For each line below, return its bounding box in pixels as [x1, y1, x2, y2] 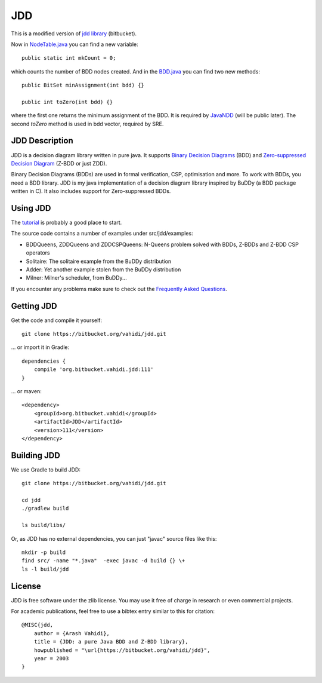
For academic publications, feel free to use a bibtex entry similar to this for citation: [11, 608, 215, 615]
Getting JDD [11, 301, 58, 311]
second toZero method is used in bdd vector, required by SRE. [11, 120, 164, 127]
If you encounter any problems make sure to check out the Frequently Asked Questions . [11, 285, 227, 292]
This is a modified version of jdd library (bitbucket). [11, 30, 137, 37]
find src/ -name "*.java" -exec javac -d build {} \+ [21, 558, 185, 564]
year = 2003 [33, 655, 69, 662]
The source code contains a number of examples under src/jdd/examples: [11, 230, 193, 237]
